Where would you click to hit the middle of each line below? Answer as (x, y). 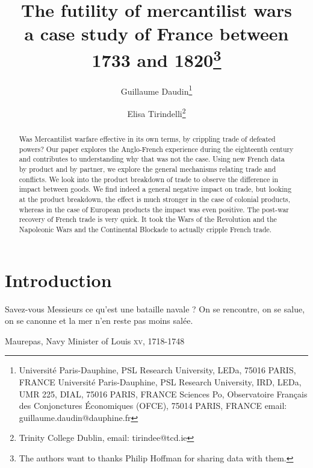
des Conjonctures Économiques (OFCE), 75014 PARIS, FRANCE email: (153, 406)
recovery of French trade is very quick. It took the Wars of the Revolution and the (148, 219)
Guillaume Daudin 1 (156, 90)
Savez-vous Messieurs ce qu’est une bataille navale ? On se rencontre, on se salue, (155, 308)
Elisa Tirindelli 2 (156, 112)
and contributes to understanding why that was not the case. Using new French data (152, 159)
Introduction (58, 280)
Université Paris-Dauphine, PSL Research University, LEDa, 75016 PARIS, (157, 370)
